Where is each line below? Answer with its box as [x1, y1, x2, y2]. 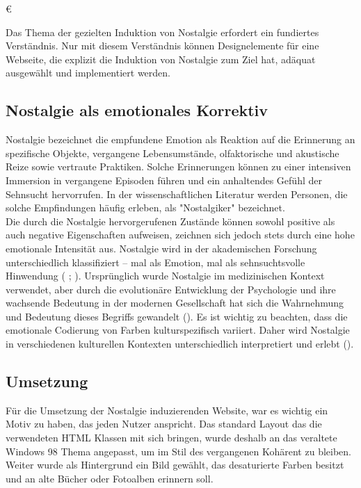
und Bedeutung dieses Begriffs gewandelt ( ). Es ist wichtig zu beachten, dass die [6, 309, 348, 323]
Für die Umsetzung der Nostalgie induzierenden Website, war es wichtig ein [6, 402, 328, 417]
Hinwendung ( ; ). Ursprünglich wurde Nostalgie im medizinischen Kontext [6, 268, 325, 283]
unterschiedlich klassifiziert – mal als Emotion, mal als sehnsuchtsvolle [6, 254, 305, 269]
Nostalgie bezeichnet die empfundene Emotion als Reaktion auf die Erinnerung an [6, 132, 355, 147]
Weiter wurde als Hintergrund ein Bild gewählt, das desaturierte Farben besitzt [6, 457, 344, 472]
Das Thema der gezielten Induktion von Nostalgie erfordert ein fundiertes [6, 24, 319, 39]
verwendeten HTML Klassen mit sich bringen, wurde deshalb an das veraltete [6, 430, 337, 445]
